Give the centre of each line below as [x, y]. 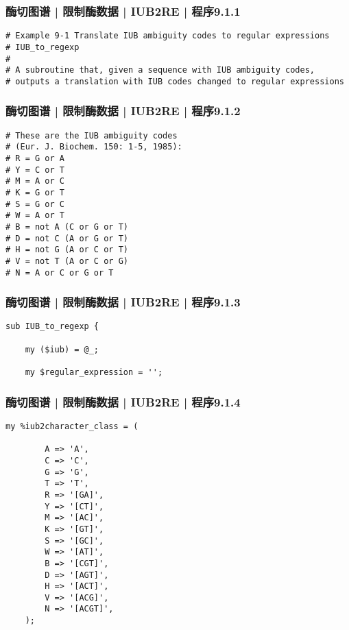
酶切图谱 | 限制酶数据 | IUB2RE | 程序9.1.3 [123, 302]
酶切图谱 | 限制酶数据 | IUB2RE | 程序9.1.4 [123, 401]
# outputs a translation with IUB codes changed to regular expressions [175, 81]
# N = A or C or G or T [60, 272]
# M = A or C [35, 181]
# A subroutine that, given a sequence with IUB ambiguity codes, [160, 70]
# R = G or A [35, 159]
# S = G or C [35, 204]
